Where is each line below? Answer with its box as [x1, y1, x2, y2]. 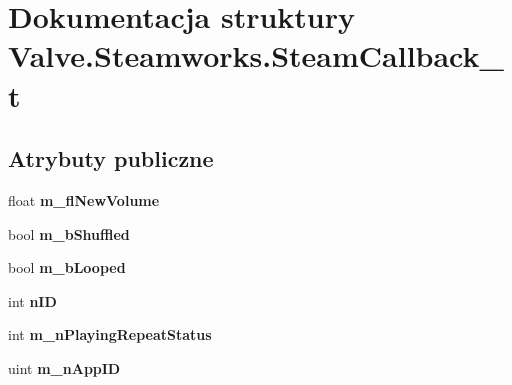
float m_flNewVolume [8, 189, 160, 210]
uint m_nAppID [8, 357, 121, 378]
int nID [8, 290, 57, 311]
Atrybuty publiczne [8, 143, 214, 174]
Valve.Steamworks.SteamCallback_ [8, 35, 504, 76]
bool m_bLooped [8, 257, 126, 278]
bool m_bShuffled [8, 223, 130, 244]
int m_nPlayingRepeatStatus [8, 324, 212, 345]
